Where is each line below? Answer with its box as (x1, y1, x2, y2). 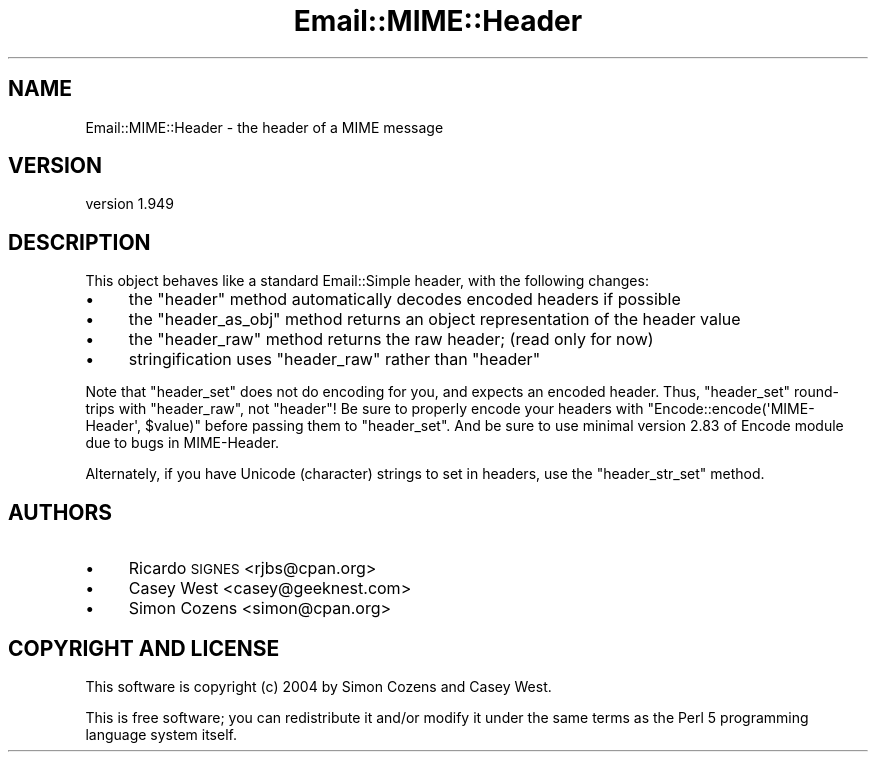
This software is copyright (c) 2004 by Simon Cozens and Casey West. (85, 677, 552, 695)
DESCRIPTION (8, 229, 151, 255)
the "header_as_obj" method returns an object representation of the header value (128, 309, 741, 330)
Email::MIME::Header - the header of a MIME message (85, 118, 444, 136)
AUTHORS (8, 499, 113, 525)
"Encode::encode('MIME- (647, 400, 815, 418)
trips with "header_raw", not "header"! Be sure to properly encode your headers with (85, 400, 644, 418)
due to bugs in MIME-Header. (85, 434, 280, 452)
